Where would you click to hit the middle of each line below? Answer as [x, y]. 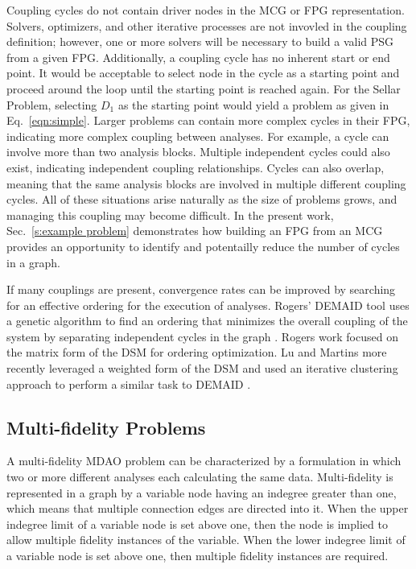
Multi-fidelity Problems [106, 427]
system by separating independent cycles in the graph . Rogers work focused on [202, 336]
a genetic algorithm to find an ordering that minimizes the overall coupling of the [207, 321]
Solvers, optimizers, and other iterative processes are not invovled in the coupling [207, 25]
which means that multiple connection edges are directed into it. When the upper [208, 508]
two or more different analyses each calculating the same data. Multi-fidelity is [200, 477]
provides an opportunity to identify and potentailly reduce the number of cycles [203, 246]
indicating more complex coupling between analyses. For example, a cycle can [198, 136]
